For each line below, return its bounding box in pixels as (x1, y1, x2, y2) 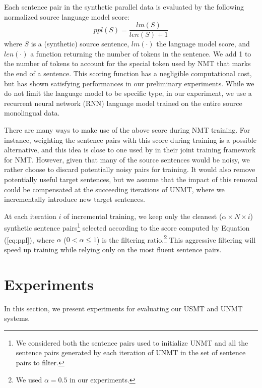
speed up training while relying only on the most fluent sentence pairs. (4, 244, 222, 254)
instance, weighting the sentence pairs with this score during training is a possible (4, 134, 256, 145)
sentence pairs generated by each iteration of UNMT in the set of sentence (16, 347, 246, 358)
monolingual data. (4, 107, 60, 118)
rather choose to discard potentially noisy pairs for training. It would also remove (4, 164, 255, 175)
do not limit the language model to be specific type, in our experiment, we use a (4, 88, 252, 98)
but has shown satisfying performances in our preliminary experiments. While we (4, 78, 254, 88)
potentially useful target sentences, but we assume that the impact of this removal (4, 174, 258, 184)
